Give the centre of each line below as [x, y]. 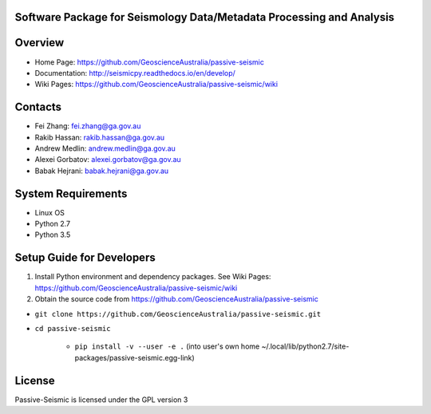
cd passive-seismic [73, 328]
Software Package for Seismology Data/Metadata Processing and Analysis [205, 17]
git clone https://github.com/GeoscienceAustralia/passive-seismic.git [178, 314]
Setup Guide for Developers [85, 258]
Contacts [38, 107]
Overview [40, 43]
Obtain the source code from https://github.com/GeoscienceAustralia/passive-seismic [176, 299]
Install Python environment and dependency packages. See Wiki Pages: [153, 277]
